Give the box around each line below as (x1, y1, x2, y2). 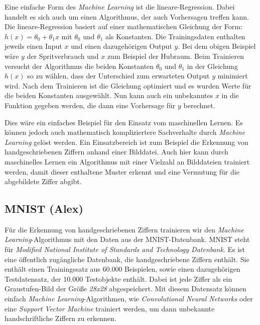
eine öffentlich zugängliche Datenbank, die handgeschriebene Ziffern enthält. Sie (5, 254, 249, 264)
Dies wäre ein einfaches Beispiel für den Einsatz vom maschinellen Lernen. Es (5, 117, 243, 127)
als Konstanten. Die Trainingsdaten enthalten (105, 31, 245, 41)
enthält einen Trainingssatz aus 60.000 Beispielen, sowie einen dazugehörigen (5, 264, 240, 274)
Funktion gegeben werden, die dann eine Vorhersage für (5, 100, 176, 110)
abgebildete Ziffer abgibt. (5, 176, 82, 187)
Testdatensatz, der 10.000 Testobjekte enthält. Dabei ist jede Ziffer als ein (5, 273, 232, 284)
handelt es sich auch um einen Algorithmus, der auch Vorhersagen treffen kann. (5, 11, 249, 22)
